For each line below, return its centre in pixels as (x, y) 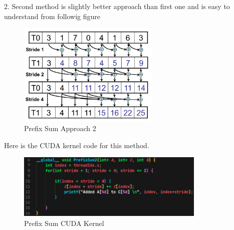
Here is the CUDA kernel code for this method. (77, 145)
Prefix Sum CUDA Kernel (64, 223)
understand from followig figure (52, 16)
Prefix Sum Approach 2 (60, 128)
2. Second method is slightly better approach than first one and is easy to (117, 6)
